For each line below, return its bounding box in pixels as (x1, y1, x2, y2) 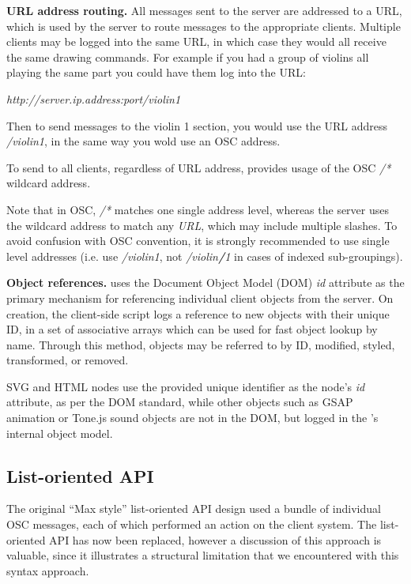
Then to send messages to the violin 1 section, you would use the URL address (6, 117, 388, 134)
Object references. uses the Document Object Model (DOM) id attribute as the (6, 274, 405, 291)
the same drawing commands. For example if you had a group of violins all (6, 48, 369, 65)
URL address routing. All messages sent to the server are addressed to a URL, (6, 2, 402, 18)
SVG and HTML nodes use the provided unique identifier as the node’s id (6, 378, 365, 394)
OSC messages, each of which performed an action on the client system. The (6, 516, 377, 533)
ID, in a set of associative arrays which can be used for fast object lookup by (6, 321, 378, 337)
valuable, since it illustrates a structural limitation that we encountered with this (6, 547, 399, 563)
